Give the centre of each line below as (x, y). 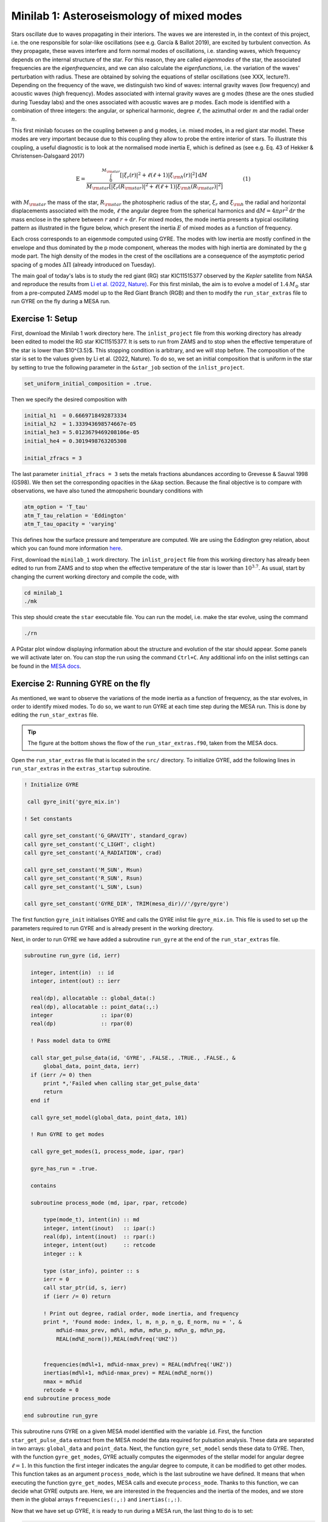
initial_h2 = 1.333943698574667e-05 (80, 424)
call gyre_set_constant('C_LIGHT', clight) (90, 844)
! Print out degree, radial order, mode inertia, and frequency (141, 1313)
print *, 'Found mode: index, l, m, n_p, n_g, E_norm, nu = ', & (143, 1322)
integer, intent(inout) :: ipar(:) (100, 1228)
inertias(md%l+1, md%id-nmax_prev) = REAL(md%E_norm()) (128, 1373)
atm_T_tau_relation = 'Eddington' (75, 515)
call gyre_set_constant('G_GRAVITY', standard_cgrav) (106, 836)
